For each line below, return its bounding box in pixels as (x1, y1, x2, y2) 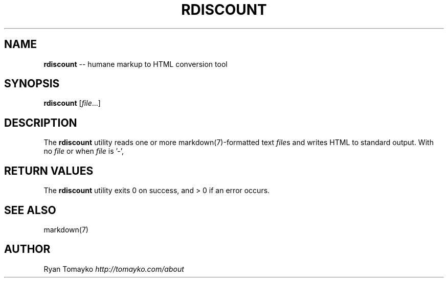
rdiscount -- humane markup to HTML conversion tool (43, 59, 228, 68)
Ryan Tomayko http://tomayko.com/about (43, 264, 184, 273)
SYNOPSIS (4, 77, 60, 90)
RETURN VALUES (4, 164, 94, 177)
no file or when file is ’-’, (43, 147, 124, 156)
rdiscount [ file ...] (43, 99, 101, 108)
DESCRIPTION (4, 116, 77, 129)
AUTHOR (4, 243, 51, 256)
